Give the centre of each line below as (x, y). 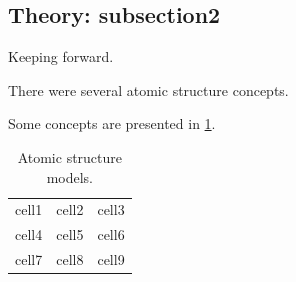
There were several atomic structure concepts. (148, 89)
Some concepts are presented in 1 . (112, 123)
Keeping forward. (61, 56)
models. (69, 176)
